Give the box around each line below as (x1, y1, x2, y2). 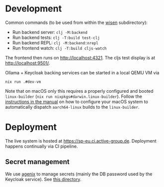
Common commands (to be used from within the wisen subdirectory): (5, 19, 148, 25)
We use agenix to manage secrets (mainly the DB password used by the (5, 171, 153, 177)
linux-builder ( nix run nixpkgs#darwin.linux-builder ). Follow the (5, 93, 143, 99)
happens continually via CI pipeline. (5, 143, 78, 149)
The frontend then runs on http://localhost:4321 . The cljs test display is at (5, 54, 156, 60)
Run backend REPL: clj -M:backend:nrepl (12, 39, 98, 45)
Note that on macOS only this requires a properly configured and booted (5, 88, 154, 94)
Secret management (5, 158, 70, 166)
